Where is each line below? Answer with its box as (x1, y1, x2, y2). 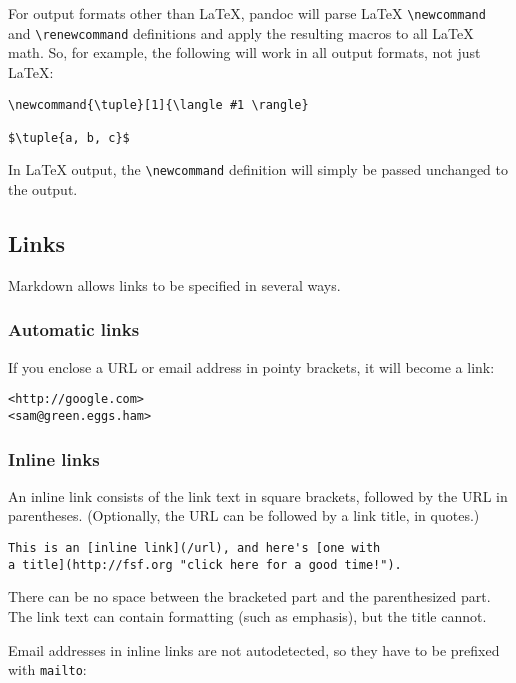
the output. (8, 179, 78, 200)
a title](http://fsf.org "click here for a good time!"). (8, 557, 402, 572)
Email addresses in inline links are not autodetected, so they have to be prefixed (8, 639, 500, 660)
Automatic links (8, 317, 140, 342)
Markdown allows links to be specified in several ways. (8, 274, 341, 295)
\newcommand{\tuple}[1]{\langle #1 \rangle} (8, 97, 309, 112)
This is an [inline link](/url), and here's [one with (8, 541, 381, 556)
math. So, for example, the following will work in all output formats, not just (8, 42, 481, 63)
